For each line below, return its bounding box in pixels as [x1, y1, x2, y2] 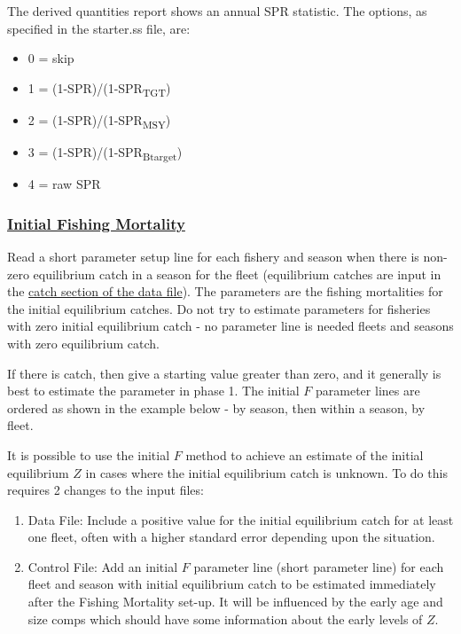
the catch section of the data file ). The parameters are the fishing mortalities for [7, 282, 443, 301]
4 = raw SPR [27, 175, 101, 193]
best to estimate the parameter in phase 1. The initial [7, 381, 300, 400]
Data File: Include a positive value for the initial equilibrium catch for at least [27, 510, 454, 528]
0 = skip [27, 49, 74, 67]
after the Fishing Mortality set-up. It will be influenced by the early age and [27, 592, 443, 611]
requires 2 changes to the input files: [7, 481, 204, 499]
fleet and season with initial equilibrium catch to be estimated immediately [27, 575, 436, 593]
